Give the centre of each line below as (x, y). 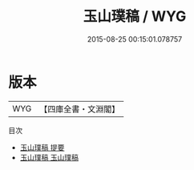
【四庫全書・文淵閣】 (80, 109)
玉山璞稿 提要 (42, 147)
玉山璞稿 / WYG (135, 16)
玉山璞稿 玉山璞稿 (49, 157)
